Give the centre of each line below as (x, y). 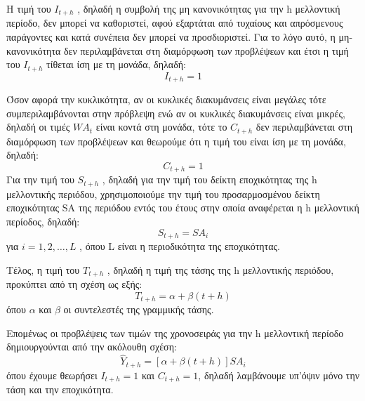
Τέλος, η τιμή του (43, 269)
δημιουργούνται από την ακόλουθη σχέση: (92, 347)
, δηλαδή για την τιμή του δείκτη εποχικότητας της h (210, 179)
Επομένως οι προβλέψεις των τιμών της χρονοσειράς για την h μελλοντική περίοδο (175, 333)
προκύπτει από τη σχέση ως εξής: (74, 284)
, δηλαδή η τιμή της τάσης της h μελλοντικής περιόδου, (220, 269)
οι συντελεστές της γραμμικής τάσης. (139, 309)
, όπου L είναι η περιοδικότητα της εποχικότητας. (180, 246)
